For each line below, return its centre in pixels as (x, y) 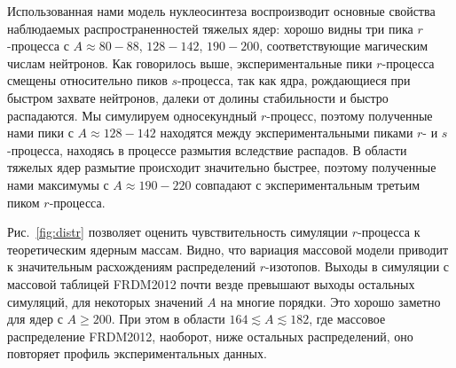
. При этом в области (168, 319)
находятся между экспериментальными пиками (287, 133)
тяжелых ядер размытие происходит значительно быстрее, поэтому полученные (222, 167)
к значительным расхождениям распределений (132, 266)
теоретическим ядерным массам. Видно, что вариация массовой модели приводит (228, 249)
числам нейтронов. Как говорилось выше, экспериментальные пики (190, 63)
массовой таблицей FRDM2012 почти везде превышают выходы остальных (211, 283)
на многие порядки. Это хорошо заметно (330, 301)
